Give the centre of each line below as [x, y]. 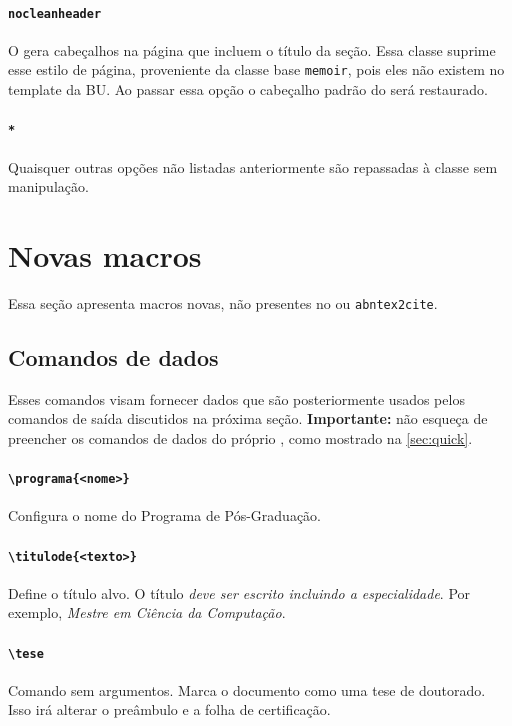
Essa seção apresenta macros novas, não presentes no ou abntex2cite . [223, 302]
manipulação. [48, 186]
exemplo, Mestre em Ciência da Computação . [147, 612]
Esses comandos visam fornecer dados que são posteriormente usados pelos [236, 398]
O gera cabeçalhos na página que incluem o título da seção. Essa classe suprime [252, 49]
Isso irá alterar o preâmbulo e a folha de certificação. [169, 709]
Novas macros [105, 254]
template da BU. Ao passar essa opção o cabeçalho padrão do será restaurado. [248, 89]
